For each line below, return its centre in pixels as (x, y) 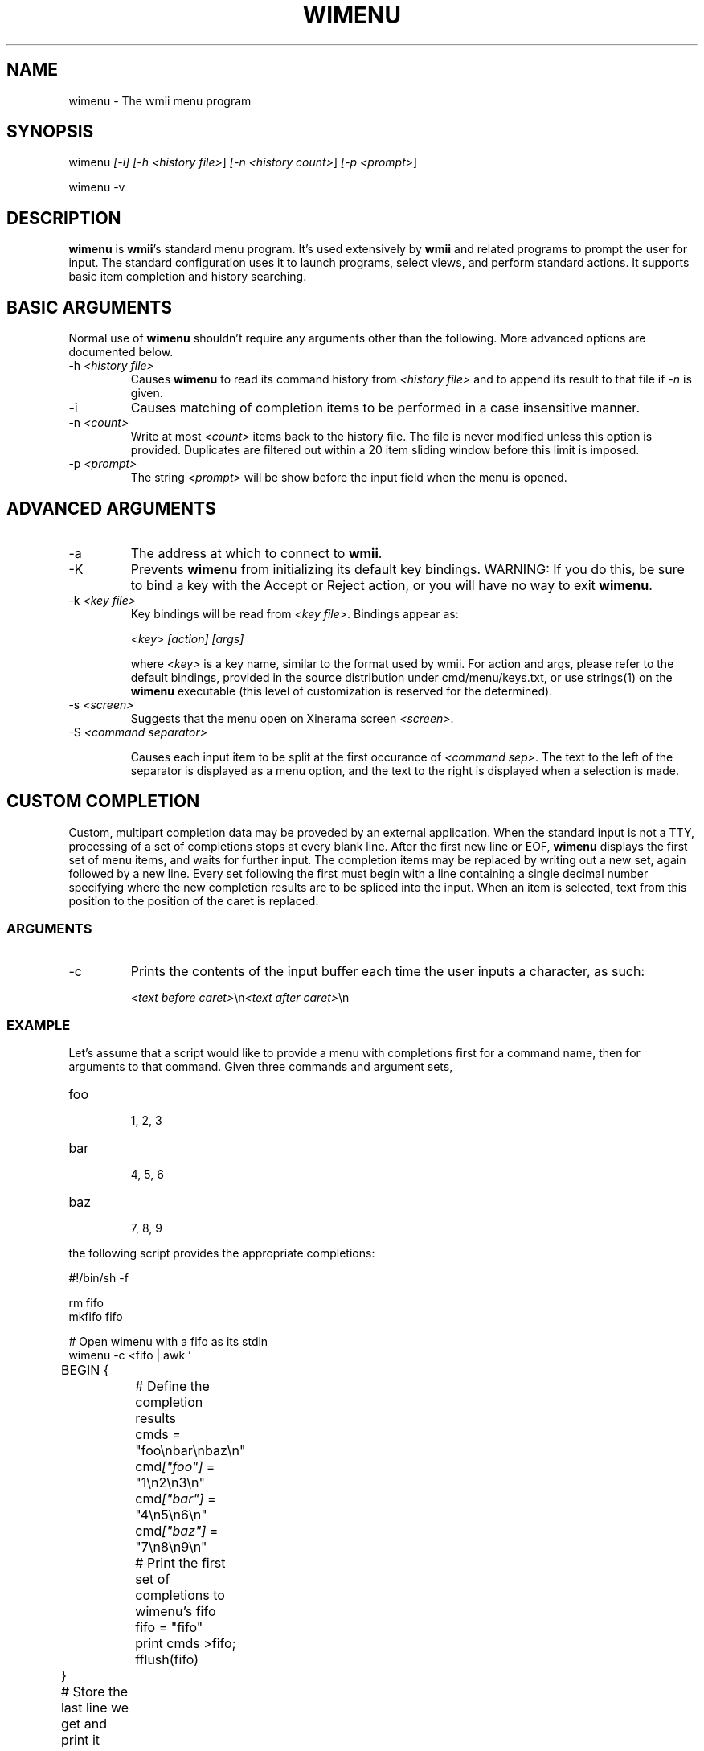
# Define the (172, 1386)
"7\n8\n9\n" (171, 1547)
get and (84, 1724)
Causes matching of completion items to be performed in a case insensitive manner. (385, 408)
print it (80, 1740)
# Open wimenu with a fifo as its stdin (168, 1342)
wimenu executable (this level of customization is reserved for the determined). (342, 691)
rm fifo (86, 1303)
